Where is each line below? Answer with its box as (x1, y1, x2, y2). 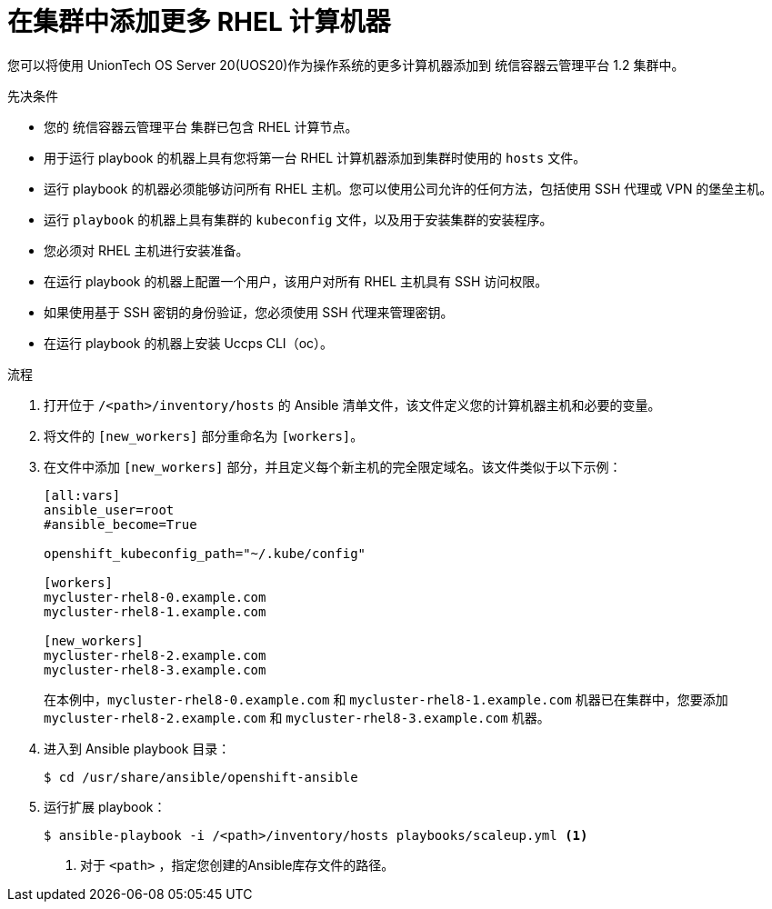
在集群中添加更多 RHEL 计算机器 (7, 6, 391, 37)
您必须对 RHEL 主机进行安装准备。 (44, 242, 249, 258)
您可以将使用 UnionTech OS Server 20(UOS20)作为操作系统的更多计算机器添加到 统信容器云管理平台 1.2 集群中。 (7, 56, 685, 73)
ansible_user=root (44, 502, 175, 517)
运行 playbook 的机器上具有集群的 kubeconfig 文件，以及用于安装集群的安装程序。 (44, 211, 553, 227)
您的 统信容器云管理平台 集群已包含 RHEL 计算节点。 (44, 118, 358, 135)
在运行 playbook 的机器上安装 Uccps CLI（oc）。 (44, 335, 334, 351)
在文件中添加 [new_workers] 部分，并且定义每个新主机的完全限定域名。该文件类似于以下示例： (44, 458, 622, 474)
